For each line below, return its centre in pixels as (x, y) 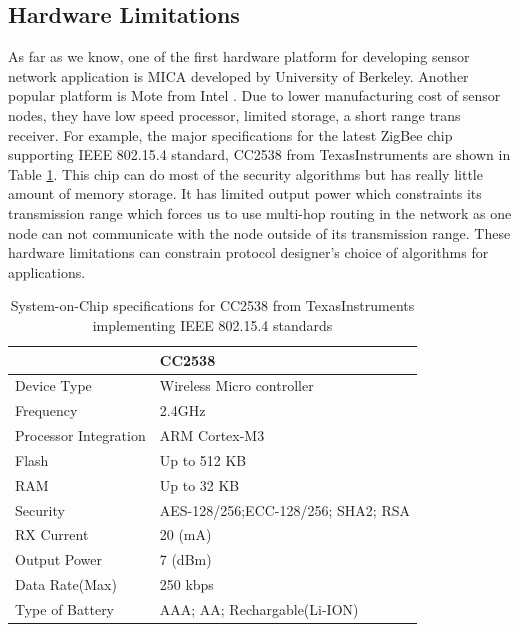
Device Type (53, 385)
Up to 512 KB (203, 459)
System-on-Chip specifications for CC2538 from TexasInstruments (212, 305)
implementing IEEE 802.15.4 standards (212, 324)
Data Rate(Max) (66, 584)
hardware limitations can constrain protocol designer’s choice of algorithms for (248, 252)
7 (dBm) (185, 559)
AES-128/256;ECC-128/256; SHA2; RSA (285, 509)
